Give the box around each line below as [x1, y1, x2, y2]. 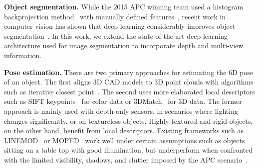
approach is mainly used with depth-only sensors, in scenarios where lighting [4, 105, 238, 116]
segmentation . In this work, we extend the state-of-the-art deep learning [4, 30, 228, 41]
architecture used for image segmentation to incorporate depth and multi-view [4, 40, 244, 51]
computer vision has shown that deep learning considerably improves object [4, 21, 236, 31]
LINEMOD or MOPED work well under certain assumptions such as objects [4, 135, 245, 145]
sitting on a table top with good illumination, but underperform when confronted [4, 145, 253, 155]
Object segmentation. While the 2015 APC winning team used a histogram [4, 1, 244, 11]
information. [4, 50, 42, 60]
